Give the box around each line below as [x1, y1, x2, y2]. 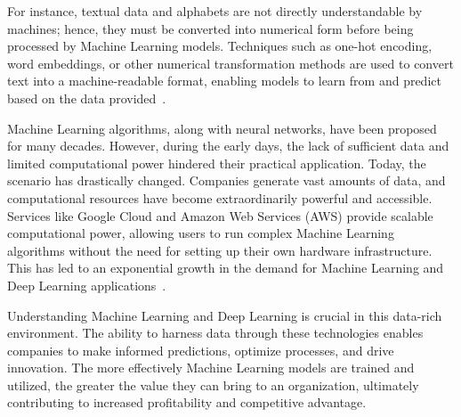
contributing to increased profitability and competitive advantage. [7, 393, 367, 412]
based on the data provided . [7, 88, 166, 107]
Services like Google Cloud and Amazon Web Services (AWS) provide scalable [7, 206, 433, 225]
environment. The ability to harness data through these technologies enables [7, 323, 424, 342]
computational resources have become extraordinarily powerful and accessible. [7, 188, 433, 207]
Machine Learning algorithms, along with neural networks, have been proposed [7, 119, 437, 137]
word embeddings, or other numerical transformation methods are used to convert [7, 53, 454, 72]
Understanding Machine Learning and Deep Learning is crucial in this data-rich [7, 306, 442, 324]
